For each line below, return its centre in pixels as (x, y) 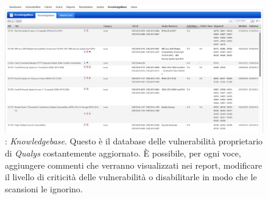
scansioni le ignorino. (44, 188)
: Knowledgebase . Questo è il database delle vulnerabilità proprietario (134, 141)
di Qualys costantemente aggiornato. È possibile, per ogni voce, (123, 153)
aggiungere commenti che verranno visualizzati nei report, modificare (134, 165)
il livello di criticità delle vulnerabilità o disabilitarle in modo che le (131, 177)
